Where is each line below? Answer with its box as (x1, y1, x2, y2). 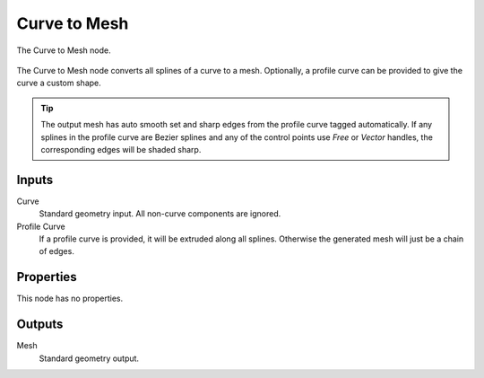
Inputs (16, 171, 54, 188)
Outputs (16, 317, 64, 332)
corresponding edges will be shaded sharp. (40, 144, 202, 154)
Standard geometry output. (39, 353, 139, 364)
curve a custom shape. (16, 77, 102, 89)
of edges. (39, 246, 75, 257)
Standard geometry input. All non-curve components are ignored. (39, 208, 281, 219)
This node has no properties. (16, 293, 124, 304)
